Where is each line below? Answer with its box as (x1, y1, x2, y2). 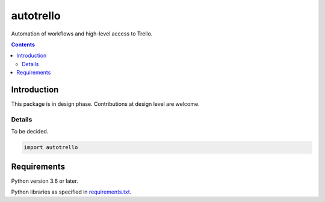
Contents (11, 41, 36, 48)
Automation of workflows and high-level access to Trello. (11, 30, 153, 37)
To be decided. (11, 128, 49, 135)
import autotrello (23, 144, 78, 151)
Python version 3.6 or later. (11, 177, 78, 185)
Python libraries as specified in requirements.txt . (11, 188, 132, 195)
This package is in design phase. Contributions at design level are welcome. (11, 100, 200, 108)
